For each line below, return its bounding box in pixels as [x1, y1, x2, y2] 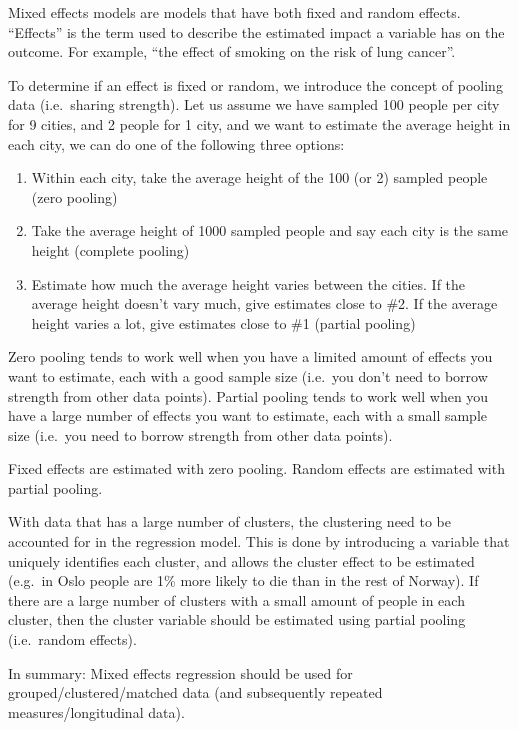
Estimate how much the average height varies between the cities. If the [31, 273, 466, 294]
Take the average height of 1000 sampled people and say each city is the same [31, 220, 509, 241]
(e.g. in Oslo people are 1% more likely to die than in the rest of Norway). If [8, 570, 479, 591]
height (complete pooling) [31, 239, 190, 260]
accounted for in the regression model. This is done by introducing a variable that [8, 531, 510, 552]
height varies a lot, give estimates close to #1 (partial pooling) [31, 312, 416, 333]
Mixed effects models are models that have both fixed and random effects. [8, 2, 461, 22]
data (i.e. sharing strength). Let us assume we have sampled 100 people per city [8, 94, 500, 115]
